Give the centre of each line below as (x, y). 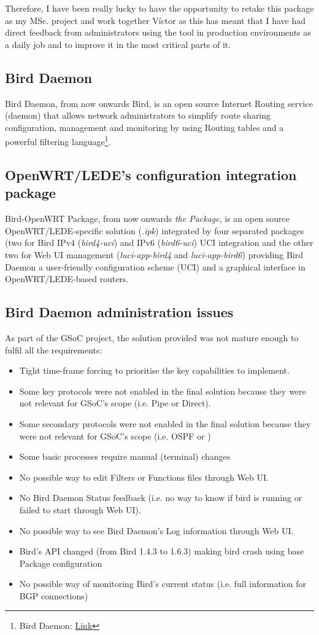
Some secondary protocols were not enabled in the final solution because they (165, 423)
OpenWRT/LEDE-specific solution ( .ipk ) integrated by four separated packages (155, 230)
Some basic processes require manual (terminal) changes (125, 456)
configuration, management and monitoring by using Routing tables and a (144, 127)
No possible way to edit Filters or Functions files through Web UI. (144, 477)
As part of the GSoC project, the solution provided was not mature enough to (152, 337)
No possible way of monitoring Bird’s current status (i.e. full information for (163, 584)
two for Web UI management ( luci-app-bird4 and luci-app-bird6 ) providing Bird (154, 254)
